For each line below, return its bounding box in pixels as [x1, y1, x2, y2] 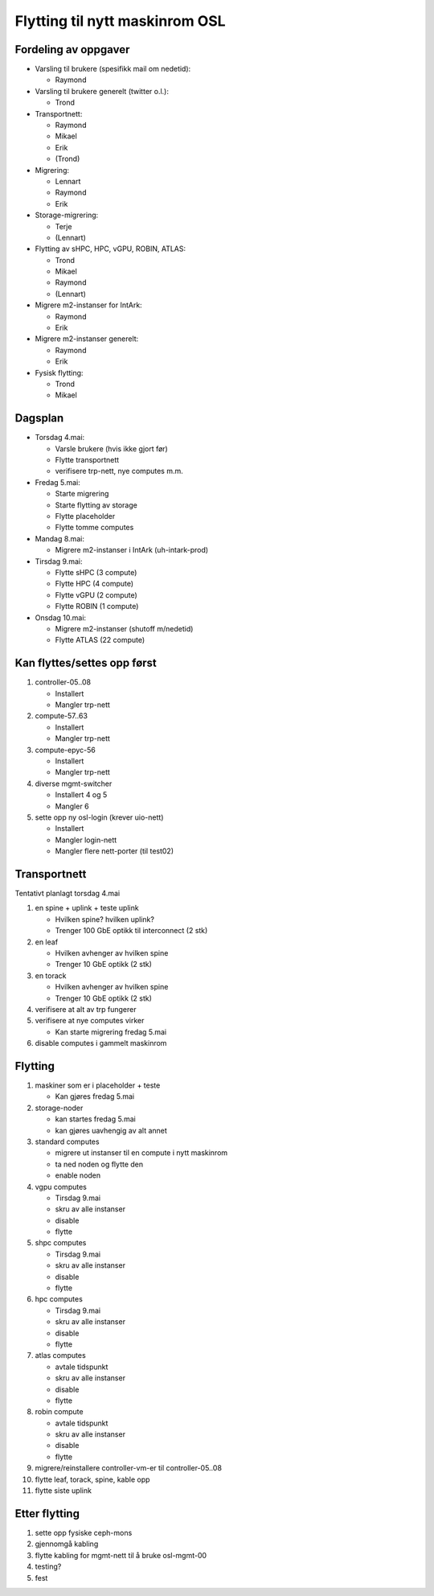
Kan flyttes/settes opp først [14, 656, 157, 670]
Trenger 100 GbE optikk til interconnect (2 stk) [55, 926, 208, 936]
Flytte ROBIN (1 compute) [55, 602, 139, 611]
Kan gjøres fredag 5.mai [55, 1092, 135, 1101]
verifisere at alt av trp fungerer [35, 1004, 137, 1014]
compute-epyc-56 [35, 745, 96, 755]
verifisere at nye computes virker [35, 1016, 145, 1026]
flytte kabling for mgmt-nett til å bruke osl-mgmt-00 [35, 1550, 207, 1560]
